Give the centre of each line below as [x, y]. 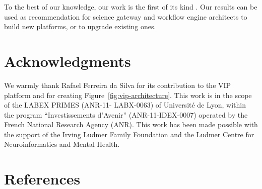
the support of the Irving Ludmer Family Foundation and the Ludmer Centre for [129, 134]
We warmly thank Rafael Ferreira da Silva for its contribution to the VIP [118, 85]
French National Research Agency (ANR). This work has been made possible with [131, 124]
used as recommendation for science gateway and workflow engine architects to [126, 16]
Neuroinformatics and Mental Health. [62, 144]
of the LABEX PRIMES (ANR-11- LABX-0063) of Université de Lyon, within [125, 105]
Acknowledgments [68, 61]
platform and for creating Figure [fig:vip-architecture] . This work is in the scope [128, 95]
